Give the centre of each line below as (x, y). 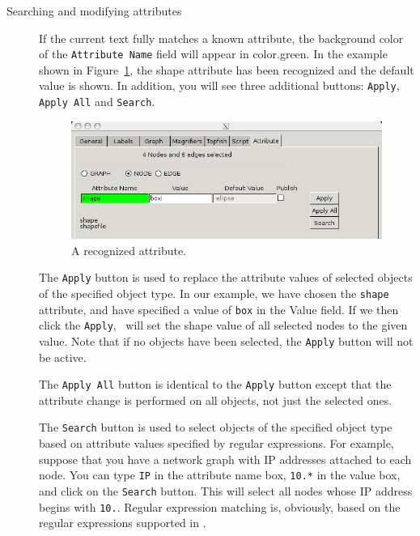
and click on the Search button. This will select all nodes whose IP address (226, 490)
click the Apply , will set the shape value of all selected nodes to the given (223, 325)
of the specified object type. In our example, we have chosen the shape (214, 293)
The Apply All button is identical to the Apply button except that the (215, 384)
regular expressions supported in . (123, 523)
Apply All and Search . (97, 102)
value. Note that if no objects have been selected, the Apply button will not (226, 340)
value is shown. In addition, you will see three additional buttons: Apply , (219, 85)
